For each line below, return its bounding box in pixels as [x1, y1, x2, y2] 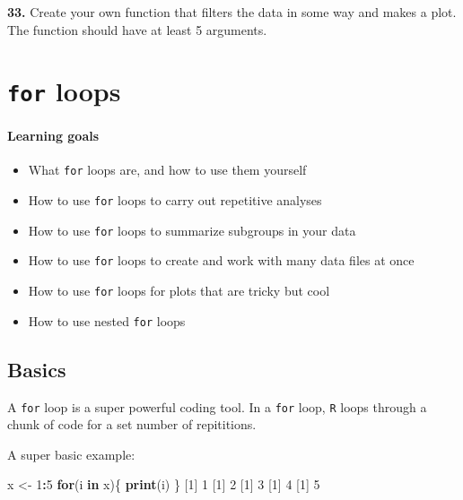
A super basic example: [7, 444, 135, 463]
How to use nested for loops [28, 311, 186, 330]
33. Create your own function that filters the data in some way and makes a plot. [7, 3, 457, 21]
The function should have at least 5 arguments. [7, 20, 267, 39]
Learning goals [7, 126, 100, 145]
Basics [7, 355, 66, 383]
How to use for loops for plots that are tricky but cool [28, 281, 330, 300]
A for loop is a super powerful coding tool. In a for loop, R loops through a [7, 397, 427, 416]
